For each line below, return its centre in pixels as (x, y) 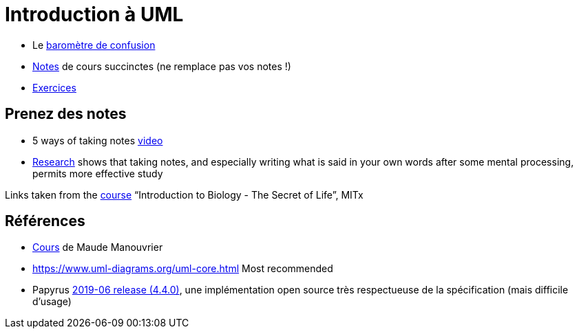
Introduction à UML (94, 14)
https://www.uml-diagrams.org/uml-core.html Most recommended (183, 269)
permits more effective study (98, 173)
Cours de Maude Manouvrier (98, 247)
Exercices (54, 87)
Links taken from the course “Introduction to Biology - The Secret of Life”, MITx (184, 194)
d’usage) (52, 302)
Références (45, 221)
